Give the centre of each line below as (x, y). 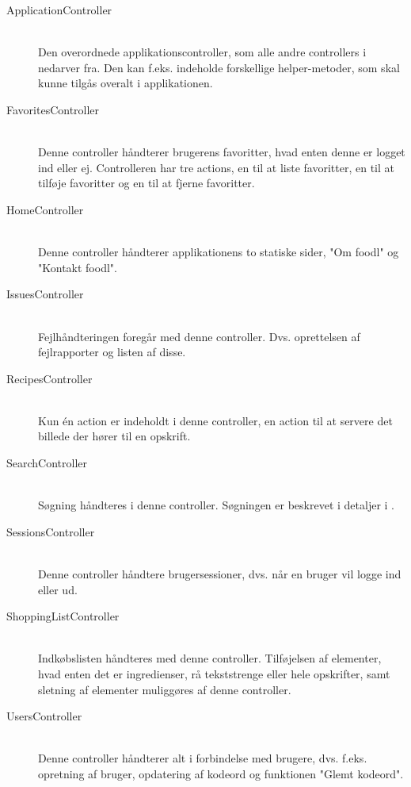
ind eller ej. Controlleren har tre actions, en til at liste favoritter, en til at (216, 167)
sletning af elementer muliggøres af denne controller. (165, 689)
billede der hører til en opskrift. (114, 436)
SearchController (47, 463)
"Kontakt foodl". (78, 267)
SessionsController (51, 531)
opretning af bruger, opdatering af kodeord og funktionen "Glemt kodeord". (221, 773)
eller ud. (58, 589)
